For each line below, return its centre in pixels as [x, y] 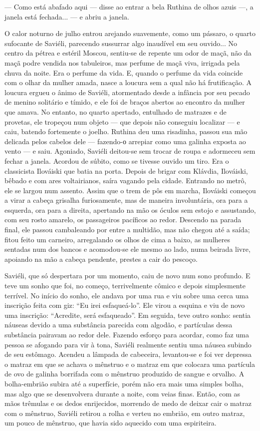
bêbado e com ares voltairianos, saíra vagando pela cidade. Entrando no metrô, [126, 180]
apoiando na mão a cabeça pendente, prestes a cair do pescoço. [101, 259]
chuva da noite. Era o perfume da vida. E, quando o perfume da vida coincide [124, 72]
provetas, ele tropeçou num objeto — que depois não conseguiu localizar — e [122, 121]
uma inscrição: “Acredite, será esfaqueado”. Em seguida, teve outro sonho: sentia [128, 315]
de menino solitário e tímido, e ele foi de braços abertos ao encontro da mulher [125, 102]
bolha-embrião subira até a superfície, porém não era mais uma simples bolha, [124, 383]
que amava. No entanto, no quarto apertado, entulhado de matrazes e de [116, 111]
